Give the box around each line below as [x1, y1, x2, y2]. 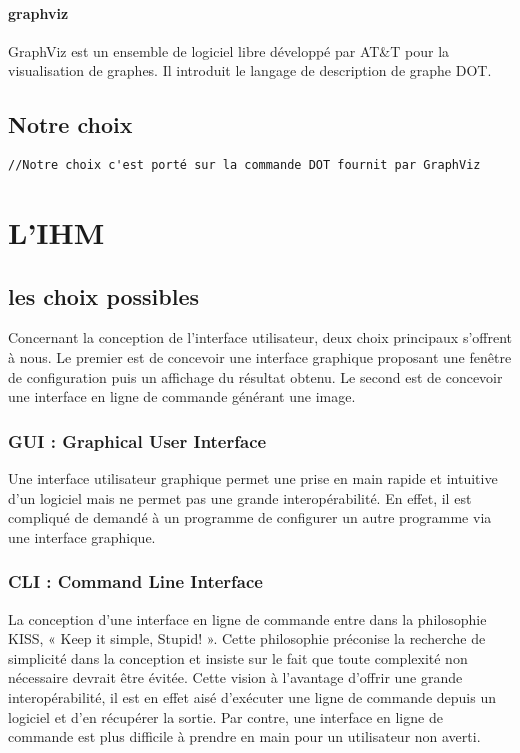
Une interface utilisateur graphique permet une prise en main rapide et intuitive [8, 468, 498, 489]
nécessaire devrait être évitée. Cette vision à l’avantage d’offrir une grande [8, 667, 463, 688]
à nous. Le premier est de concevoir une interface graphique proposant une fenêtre [8, 347, 512, 368]
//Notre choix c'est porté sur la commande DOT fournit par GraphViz [8, 158, 481, 173]
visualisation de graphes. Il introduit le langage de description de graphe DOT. [8, 60, 492, 81]
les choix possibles [8, 280, 200, 311]
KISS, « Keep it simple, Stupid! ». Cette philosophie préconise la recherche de [8, 628, 486, 649]
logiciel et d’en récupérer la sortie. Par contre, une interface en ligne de [8, 706, 443, 727]
